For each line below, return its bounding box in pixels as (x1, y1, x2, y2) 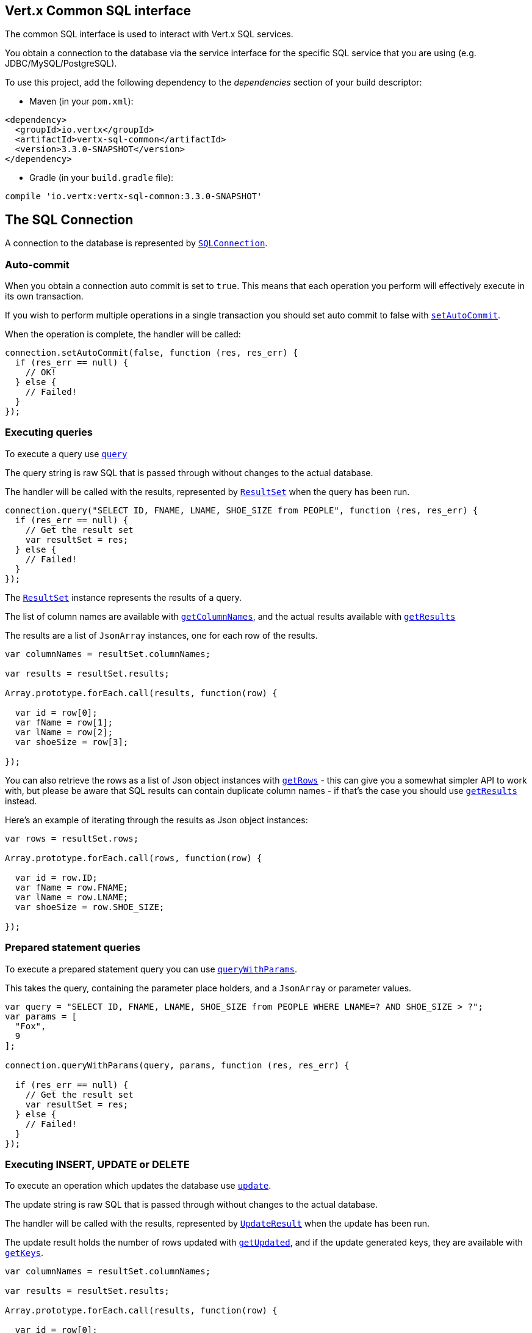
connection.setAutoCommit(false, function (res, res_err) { (5, 348, 298, 358)
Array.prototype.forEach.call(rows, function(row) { (5, 853, 262, 863)
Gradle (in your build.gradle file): (29, 172, 174, 183)
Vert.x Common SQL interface (5, 3, 192, 18)
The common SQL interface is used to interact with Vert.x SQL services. (5, 29, 293, 40)
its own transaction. (5, 291, 84, 302)
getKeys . (5, 1247, 44, 1258)
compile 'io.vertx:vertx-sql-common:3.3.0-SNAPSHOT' (5, 191, 262, 202)
